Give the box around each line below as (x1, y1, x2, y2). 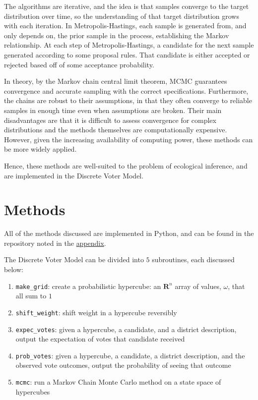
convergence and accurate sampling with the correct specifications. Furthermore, (4, 85, 249, 96)
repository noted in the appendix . (4, 237, 106, 248)
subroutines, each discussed (152, 254, 235, 265)
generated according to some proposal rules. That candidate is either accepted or (4, 49, 250, 59)
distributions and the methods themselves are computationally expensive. (4, 124, 227, 135)
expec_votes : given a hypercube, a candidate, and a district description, (15, 324, 237, 334)
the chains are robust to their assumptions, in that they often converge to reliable (4, 95, 252, 106)
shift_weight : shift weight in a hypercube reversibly (15, 307, 177, 317)
